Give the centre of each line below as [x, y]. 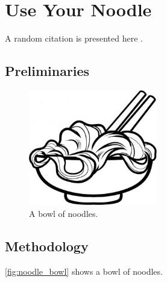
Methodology [47, 246]
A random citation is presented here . [74, 38]
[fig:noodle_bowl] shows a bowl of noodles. [84, 271]
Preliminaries [47, 71]
